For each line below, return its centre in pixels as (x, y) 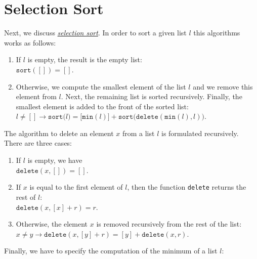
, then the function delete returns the (187, 187)
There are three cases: (38, 143)
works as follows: (30, 42)
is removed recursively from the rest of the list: (169, 224)
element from (36, 96)
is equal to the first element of (76, 187)
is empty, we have (55, 160)
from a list (138, 133)
